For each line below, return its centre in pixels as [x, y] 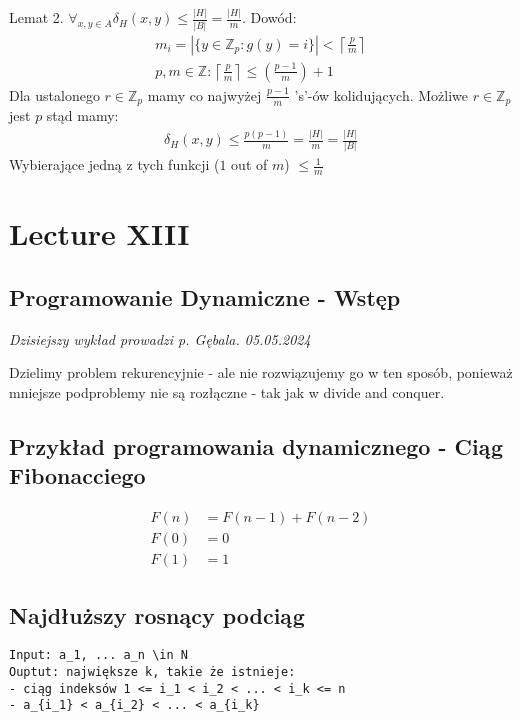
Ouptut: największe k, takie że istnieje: [152, 672]
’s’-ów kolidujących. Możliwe [381, 94]
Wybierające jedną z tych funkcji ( [114, 164]
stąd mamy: [82, 115]
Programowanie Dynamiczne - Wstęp [205, 296]
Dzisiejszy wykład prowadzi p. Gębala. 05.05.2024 [160, 338]
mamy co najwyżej [204, 94]
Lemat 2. [36, 17]
